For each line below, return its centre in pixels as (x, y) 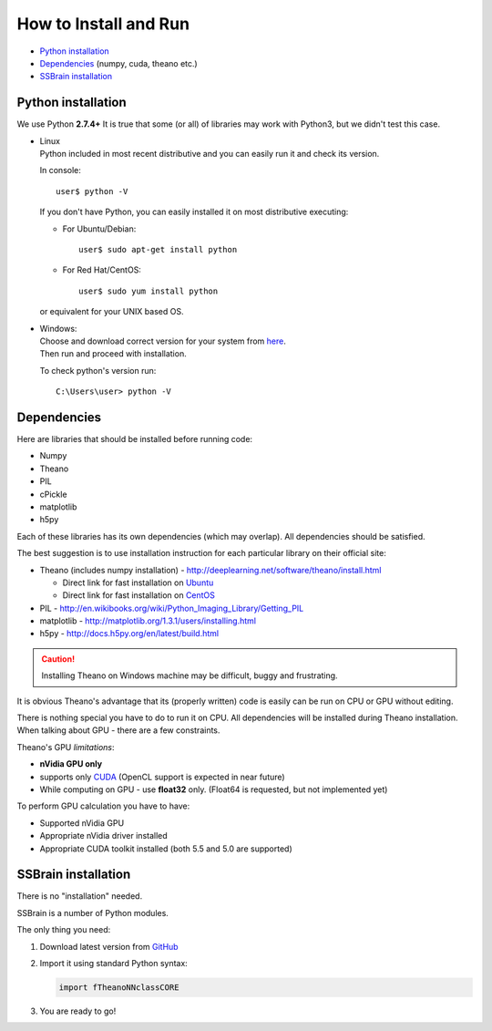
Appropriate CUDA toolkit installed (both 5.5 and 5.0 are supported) (166, 849)
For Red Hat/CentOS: (102, 270)
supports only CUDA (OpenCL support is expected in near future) (163, 777)
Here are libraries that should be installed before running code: (135, 439)
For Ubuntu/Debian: (99, 229)
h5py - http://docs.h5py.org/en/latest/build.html (129, 634)
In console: (61, 170)
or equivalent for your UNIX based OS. (112, 312)
